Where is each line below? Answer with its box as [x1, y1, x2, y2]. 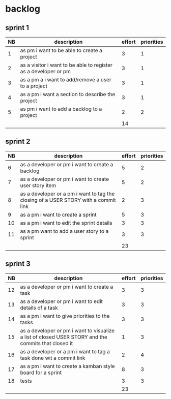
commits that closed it [20, 340, 73, 347]
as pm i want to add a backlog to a [20, 105, 102, 112]
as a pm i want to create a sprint [20, 211, 97, 218]
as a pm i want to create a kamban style [20, 362, 116, 370]
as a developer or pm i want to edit [20, 298, 103, 305]
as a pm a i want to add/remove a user [20, 76, 111, 83]
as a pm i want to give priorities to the [20, 312, 110, 319]
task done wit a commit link [20, 354, 85, 361]
